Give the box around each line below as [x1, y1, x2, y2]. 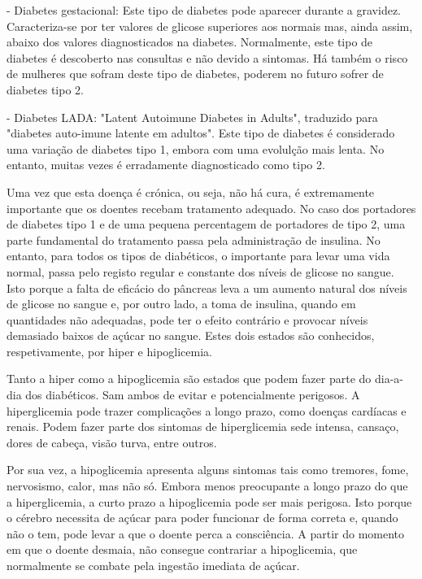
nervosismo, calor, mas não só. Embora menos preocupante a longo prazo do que [7, 477, 408, 494]
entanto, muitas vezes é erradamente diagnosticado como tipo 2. [7, 156, 325, 173]
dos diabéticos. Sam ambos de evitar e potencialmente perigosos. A [25, 386, 360, 403]
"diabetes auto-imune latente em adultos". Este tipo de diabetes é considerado [7, 124, 395, 141]
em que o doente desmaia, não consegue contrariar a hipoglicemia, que [7, 541, 358, 558]
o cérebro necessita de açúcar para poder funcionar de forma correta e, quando [7, 509, 398, 526]
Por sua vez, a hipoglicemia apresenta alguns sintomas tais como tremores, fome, [7, 461, 409, 478]
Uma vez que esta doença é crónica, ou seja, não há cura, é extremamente [7, 183, 375, 200]
